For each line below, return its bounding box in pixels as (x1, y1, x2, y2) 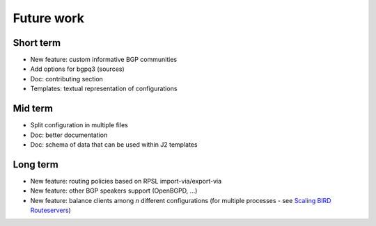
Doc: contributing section (30, 74, 104, 83)
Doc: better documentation (30, 131, 108, 139)
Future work (13, 10, 85, 26)
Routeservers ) (30, 206, 71, 214)
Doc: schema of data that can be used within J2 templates (30, 140, 198, 149)
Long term (13, 159, 58, 170)
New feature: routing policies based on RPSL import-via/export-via (30, 177, 222, 185)
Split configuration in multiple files (30, 121, 128, 129)
